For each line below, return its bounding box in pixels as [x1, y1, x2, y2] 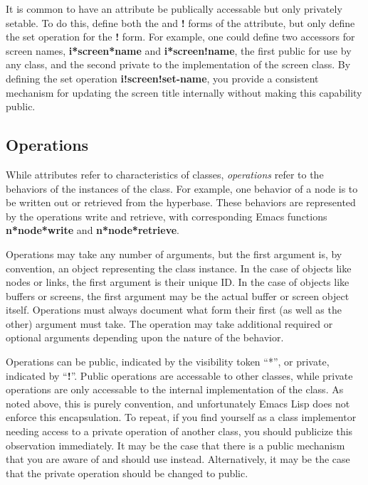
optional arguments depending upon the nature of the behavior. [6, 330, 284, 345]
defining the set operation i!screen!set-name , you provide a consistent [6, 70, 319, 85]
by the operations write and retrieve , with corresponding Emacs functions [6, 208, 327, 223]
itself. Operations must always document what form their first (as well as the [6, 302, 342, 317]
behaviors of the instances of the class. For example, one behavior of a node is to [6, 181, 358, 196]
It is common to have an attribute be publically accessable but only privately [6, 1, 342, 16]
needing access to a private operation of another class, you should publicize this [6, 424, 353, 439]
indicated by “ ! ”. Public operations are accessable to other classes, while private [6, 368, 353, 383]
